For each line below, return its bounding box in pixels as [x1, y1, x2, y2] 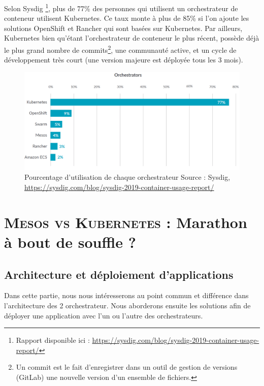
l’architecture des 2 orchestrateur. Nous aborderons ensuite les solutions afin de [4, 300, 251, 310]
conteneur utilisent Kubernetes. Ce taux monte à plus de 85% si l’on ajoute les [4, 13, 249, 23]
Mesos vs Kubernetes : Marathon [4, 211, 247, 232]
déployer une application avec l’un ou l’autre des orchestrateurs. [4, 310, 203, 320]
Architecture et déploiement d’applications [4, 266, 234, 282]
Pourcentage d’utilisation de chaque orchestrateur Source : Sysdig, [24, 172, 230, 182]
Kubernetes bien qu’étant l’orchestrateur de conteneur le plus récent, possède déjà [4, 33, 259, 43]
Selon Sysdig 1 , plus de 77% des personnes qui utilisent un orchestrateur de [4, 2, 238, 13]
